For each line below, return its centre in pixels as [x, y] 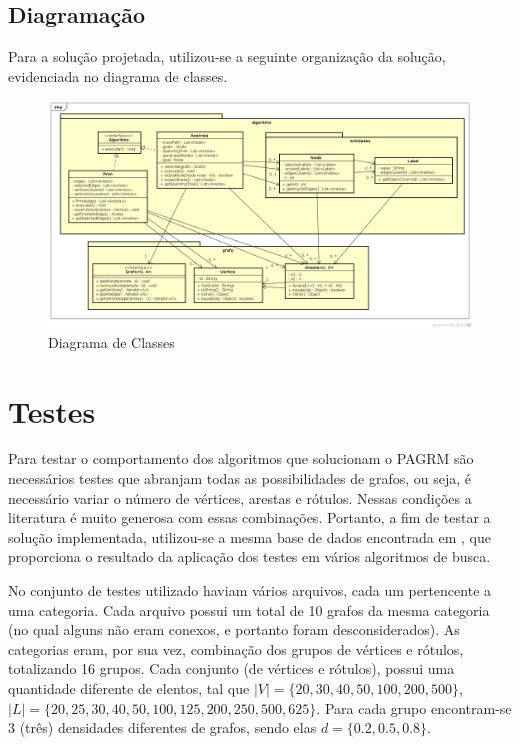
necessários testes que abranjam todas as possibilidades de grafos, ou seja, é [239, 478]
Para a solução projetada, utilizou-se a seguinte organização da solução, [227, 56]
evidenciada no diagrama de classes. [118, 75]
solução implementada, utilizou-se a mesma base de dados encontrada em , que [249, 536]
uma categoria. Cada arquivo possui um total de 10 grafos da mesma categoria [249, 609]
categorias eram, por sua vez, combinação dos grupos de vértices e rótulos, [236, 648]
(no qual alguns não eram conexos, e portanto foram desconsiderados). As [234, 629]
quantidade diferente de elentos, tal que [129, 687]
